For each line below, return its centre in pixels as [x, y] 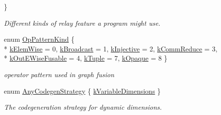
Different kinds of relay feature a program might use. [82, 23]
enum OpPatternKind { [39, 39]
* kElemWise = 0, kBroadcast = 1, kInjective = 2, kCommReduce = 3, [111, 48]
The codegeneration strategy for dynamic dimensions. [83, 107]
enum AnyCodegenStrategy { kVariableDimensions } [83, 90]
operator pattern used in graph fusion [59, 74]
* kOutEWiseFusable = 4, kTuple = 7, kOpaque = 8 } [86, 58]
